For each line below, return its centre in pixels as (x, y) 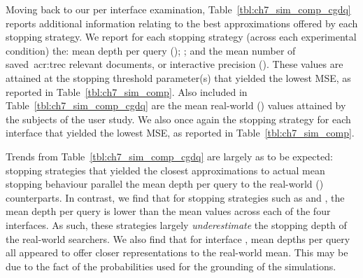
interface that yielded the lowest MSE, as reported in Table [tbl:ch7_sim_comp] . (180, 133)
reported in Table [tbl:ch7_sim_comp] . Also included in (127, 91)
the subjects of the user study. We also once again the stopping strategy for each (178, 119)
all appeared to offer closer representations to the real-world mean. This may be (177, 252)
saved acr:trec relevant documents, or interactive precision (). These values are (175, 64)
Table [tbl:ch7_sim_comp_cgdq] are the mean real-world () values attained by (176, 105)
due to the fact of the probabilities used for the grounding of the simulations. (171, 266)
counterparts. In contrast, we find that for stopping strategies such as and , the (175, 197)
